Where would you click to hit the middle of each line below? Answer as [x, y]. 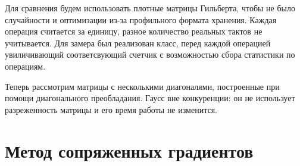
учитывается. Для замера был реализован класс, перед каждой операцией [138, 43]
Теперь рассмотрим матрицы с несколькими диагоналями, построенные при [142, 86]
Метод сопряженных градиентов [129, 150]
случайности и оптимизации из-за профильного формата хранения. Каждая [141, 19]
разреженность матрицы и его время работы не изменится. [111, 109]
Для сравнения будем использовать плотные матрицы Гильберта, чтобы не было [150, 8]
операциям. [25, 66]
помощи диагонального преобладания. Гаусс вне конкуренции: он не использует [150, 98]
